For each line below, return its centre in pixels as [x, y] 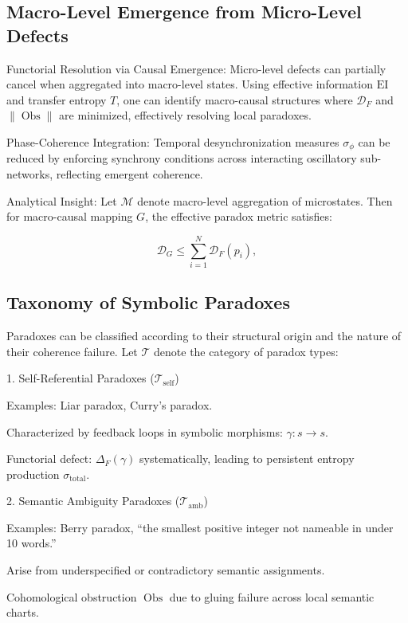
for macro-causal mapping [70, 216]
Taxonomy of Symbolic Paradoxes [148, 302]
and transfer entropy [57, 99]
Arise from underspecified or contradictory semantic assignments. [166, 570]
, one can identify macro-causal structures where [235, 99]
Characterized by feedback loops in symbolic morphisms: [145, 431]
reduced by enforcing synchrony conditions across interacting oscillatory [182, 158]
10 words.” [31, 543]
